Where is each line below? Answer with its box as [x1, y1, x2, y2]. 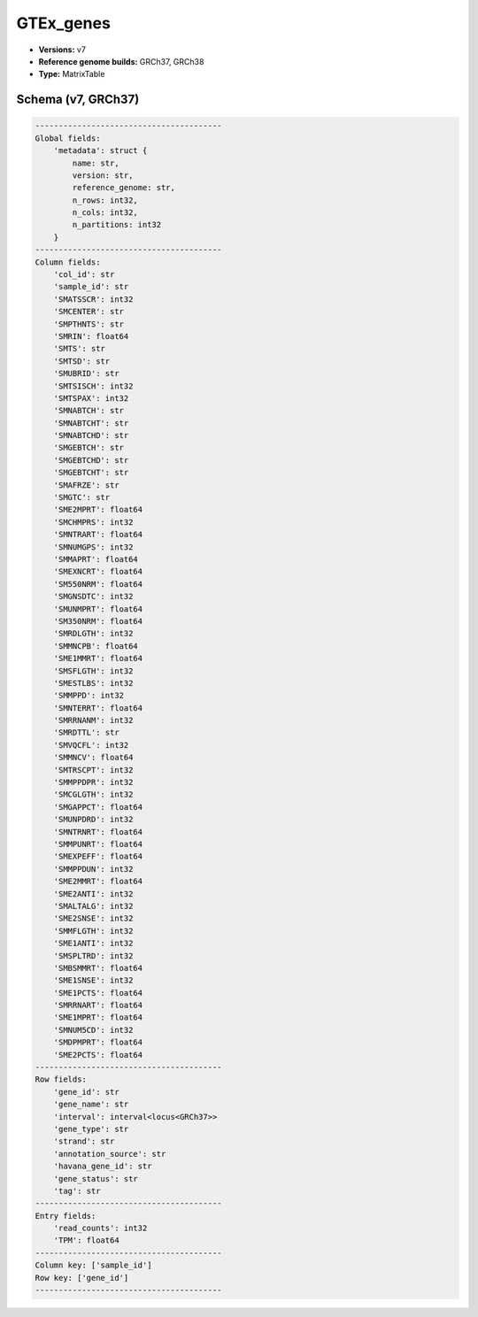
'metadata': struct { [53, 146, 148, 156]
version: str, [72, 170, 134, 181]
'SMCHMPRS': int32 [53, 517, 134, 527]
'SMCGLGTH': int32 [53, 789, 134, 800]
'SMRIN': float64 [53, 331, 129, 341]
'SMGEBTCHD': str [53, 455, 129, 465]
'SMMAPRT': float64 [53, 554, 139, 564]
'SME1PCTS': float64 [53, 988, 143, 997]
